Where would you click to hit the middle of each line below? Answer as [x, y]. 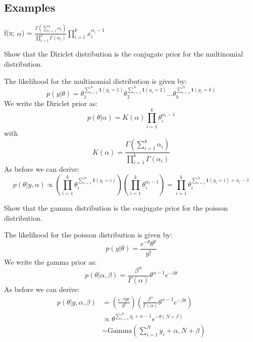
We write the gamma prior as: [50, 261]
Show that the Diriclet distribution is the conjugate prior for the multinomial [124, 54]
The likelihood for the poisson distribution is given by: [88, 235]
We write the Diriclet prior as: [51, 103]
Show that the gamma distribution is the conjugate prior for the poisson [116, 207]
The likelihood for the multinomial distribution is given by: [95, 81]
